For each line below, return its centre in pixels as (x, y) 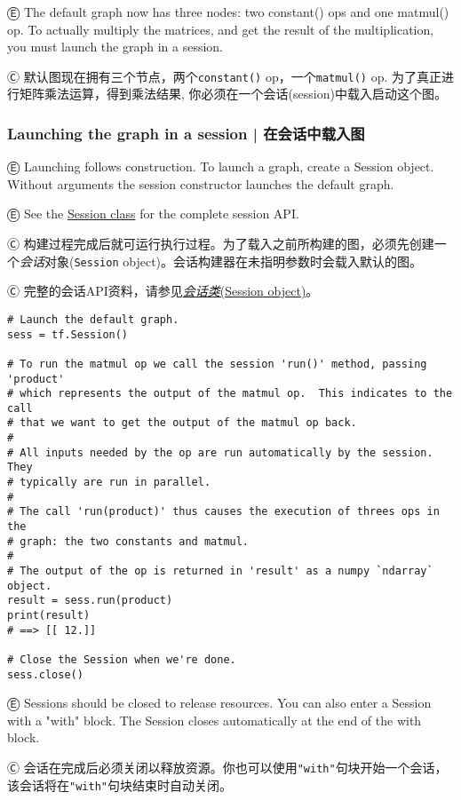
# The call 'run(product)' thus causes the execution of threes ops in (223, 512)
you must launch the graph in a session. (115, 47)
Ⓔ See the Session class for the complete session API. (153, 214)
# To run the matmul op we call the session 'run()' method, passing (217, 364)
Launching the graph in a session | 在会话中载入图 (186, 133)
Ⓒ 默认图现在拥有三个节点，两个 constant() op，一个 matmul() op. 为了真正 (224, 76)
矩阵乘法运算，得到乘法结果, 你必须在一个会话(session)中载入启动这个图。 (233, 94)
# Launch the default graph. (93, 319)
